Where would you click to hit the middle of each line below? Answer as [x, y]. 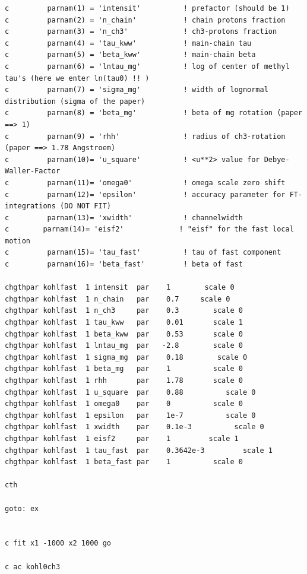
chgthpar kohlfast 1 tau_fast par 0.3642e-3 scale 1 [139, 450]
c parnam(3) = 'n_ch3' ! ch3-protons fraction [141, 32]
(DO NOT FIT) [86, 206]
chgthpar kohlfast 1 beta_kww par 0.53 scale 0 [124, 334]
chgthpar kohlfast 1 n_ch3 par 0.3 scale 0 [124, 311]
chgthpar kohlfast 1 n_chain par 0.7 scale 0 [118, 299]
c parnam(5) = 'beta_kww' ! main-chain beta [130, 55]
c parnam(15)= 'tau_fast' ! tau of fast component [143, 253]
